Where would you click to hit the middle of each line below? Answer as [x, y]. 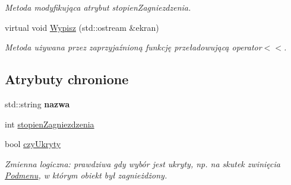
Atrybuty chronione [67, 79]
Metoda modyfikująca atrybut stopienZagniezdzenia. [98, 7]
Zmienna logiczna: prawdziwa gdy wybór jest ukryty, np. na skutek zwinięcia [143, 163]
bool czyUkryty [33, 144]
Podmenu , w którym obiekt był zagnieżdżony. [86, 175]
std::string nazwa [37, 103]
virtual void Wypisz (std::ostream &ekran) [82, 27]
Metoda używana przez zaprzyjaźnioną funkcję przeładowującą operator [133, 47]
